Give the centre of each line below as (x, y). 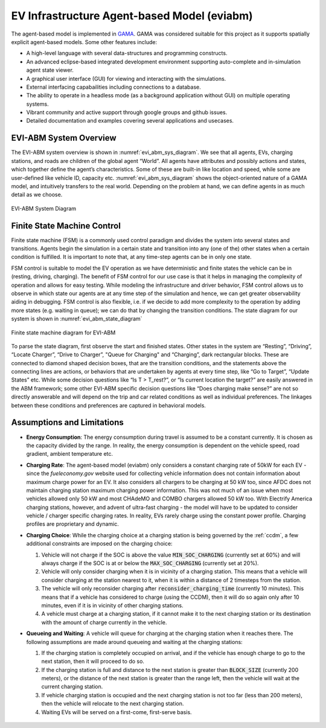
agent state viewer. (50, 70)
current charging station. (72, 687)
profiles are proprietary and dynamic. (72, 524)
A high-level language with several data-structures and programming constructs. (127, 53)
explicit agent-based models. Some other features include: (84, 42)
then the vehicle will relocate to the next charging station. (113, 704)
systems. (37, 104)
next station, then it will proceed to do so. (93, 662)
